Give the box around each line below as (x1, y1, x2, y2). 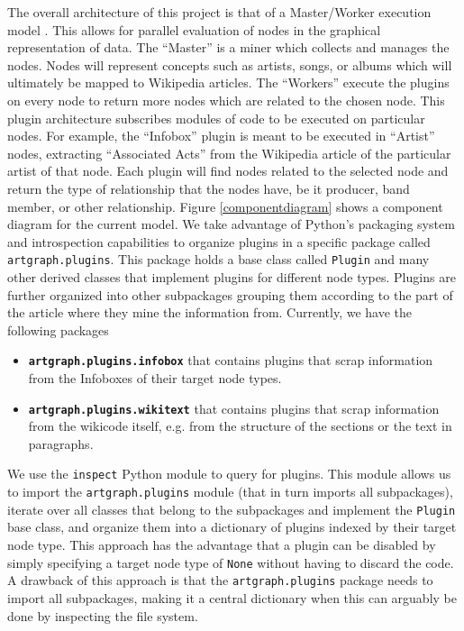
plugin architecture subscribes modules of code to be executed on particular (7, 108, 425, 127)
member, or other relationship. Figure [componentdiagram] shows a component (7, 197, 443, 215)
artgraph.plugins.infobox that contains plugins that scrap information (28, 351, 433, 370)
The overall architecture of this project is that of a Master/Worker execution (7, 3, 432, 21)
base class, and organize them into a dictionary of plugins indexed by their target (7, 517, 457, 536)
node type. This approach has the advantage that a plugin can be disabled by (7, 535, 436, 553)
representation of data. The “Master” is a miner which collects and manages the (7, 38, 450, 57)
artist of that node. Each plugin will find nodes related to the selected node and (7, 161, 449, 180)
